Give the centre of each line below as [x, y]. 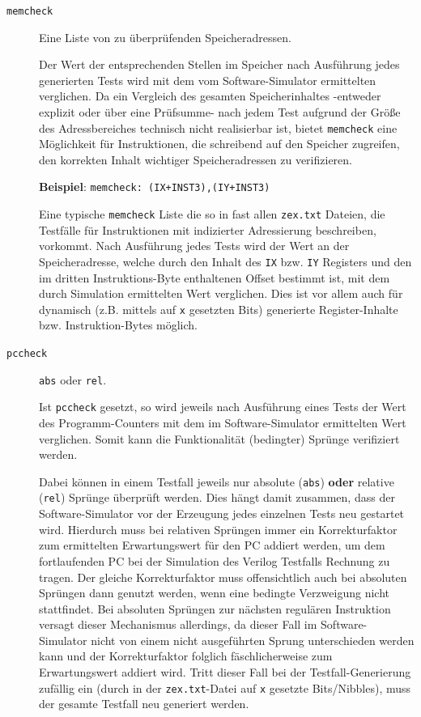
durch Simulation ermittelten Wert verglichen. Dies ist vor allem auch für [221, 293]
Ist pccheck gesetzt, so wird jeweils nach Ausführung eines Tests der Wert [223, 407]
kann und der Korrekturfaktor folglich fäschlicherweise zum [186, 656]
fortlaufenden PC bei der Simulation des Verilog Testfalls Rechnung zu [215, 560]
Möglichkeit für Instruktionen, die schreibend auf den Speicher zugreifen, [219, 144]
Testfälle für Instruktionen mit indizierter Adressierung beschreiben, [208, 229]
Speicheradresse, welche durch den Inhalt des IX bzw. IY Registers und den [225, 261]
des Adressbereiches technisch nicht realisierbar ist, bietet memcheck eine [218, 127]
